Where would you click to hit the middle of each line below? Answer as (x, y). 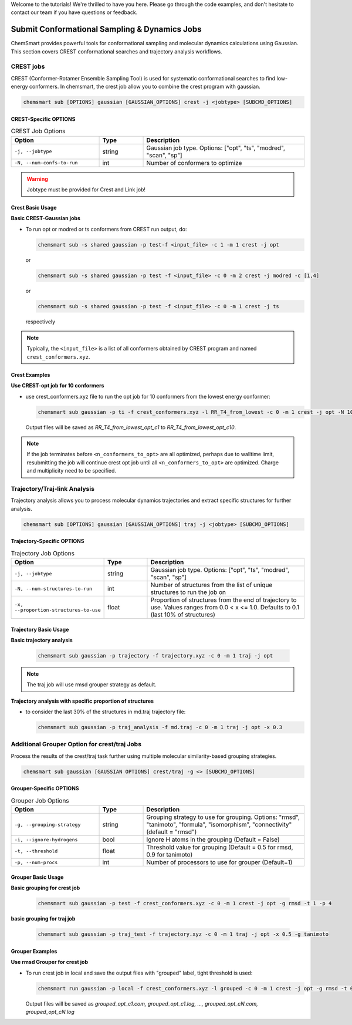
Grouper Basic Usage (37, 877)
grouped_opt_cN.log (50, 1011)
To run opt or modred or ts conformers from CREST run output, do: (106, 229)
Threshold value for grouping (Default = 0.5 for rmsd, (220, 847)
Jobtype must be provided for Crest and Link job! (86, 189)
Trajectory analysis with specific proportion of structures (82, 701)
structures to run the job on (188, 592)
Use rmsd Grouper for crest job (49, 962)
